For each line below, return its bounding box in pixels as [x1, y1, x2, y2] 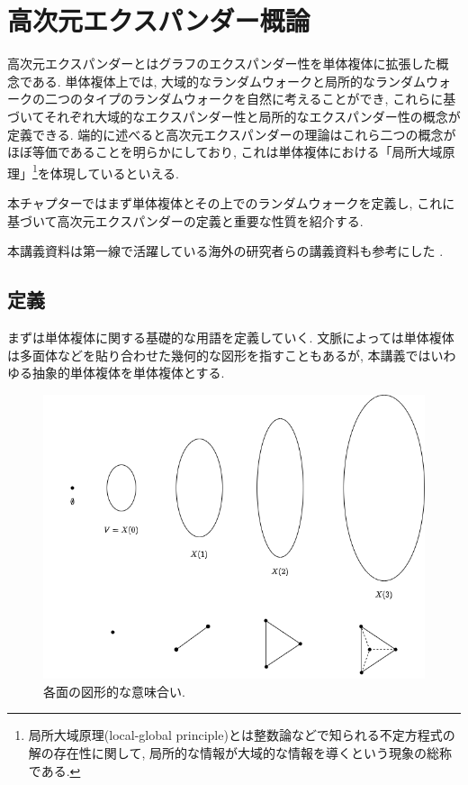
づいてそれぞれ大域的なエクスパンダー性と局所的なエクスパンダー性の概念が [7, 106, 461, 125]
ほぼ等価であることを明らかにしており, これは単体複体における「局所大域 [7, 142, 443, 161]
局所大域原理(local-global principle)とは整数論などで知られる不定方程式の [28, 726, 455, 744]
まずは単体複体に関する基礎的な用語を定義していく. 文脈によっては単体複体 [7, 327, 454, 346]
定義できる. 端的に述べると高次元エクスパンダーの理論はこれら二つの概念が [7, 124, 456, 143]
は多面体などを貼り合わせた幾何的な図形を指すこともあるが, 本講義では [7, 345, 431, 364]
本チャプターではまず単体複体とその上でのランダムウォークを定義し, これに [7, 193, 455, 212]
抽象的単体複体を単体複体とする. [31, 363, 225, 382]
